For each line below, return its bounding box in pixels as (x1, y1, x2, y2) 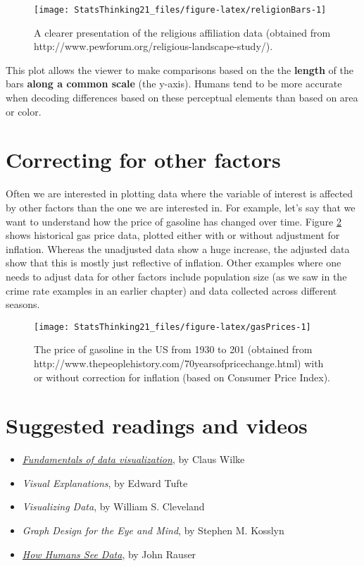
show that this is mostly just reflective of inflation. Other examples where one (6, 255, 341, 270)
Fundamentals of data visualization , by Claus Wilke (22, 452, 245, 467)
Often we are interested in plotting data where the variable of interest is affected (6, 186, 353, 201)
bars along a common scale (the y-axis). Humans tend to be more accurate (6, 76, 342, 91)
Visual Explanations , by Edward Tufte (22, 475, 188, 490)
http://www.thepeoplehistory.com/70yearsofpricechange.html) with (34, 355, 324, 370)
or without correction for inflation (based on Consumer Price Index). (34, 369, 331, 384)
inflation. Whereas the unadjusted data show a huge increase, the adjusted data (6, 241, 350, 256)
